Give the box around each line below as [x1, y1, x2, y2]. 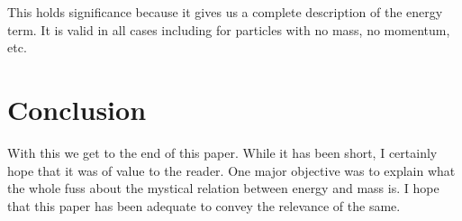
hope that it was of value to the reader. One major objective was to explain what [7, 161, 456, 180]
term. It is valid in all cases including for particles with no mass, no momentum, [7, 20, 450, 39]
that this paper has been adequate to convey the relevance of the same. [7, 196, 401, 215]
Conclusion [7, 90, 147, 127]
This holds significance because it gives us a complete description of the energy [7, 3, 443, 21]
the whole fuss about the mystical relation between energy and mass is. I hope [7, 179, 439, 198]
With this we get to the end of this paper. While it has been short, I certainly [7, 143, 438, 161]
